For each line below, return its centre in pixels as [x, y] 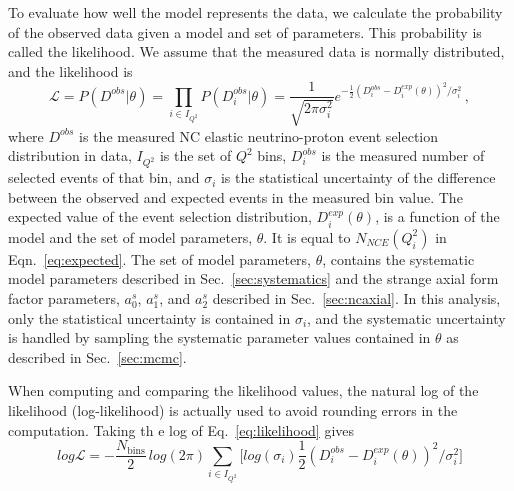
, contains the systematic [398, 258]
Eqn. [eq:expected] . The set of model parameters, [159, 258]
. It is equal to [307, 236]
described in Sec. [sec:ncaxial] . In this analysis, [356, 297]
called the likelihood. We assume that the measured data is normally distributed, [256, 51]
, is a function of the [437, 216]
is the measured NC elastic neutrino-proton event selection [259, 135]
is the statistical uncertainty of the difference [358, 177]
